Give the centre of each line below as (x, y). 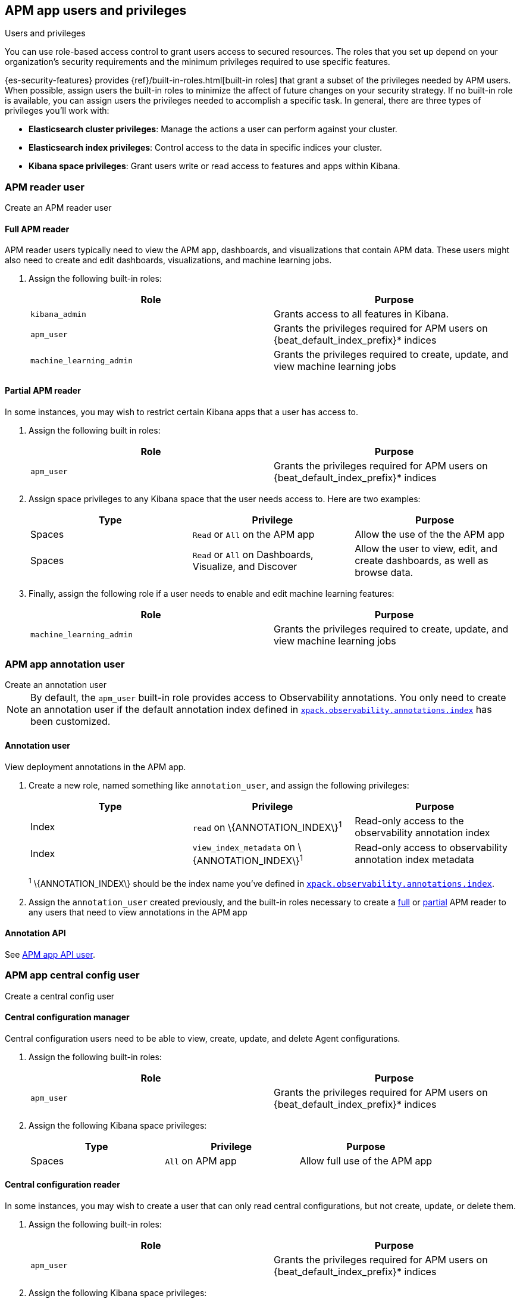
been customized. (71, 722)
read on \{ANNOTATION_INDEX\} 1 (267, 826)
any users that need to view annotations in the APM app (138, 912)
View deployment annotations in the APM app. (95, 767)
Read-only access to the (409, 820)
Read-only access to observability (431, 848)
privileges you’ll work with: (57, 111)
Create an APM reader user (58, 208)
